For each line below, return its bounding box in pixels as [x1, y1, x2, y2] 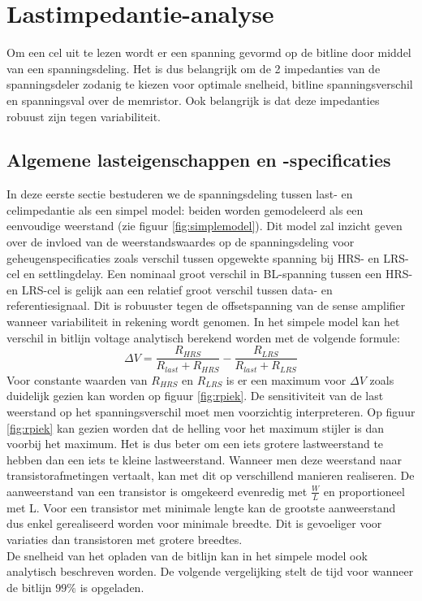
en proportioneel [323, 482, 405, 499]
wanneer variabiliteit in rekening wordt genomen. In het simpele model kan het [6, 313, 400, 330]
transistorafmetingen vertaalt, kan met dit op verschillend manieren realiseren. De [6, 467, 415, 484]
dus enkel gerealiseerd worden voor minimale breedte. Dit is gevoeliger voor [6, 515, 382, 532]
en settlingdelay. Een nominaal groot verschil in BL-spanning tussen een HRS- [23, 265, 413, 282]
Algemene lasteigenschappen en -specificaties [6, 147, 391, 172]
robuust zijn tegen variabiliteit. [6, 107, 161, 124]
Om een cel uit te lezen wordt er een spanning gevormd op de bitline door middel [6, 44, 411, 61]
